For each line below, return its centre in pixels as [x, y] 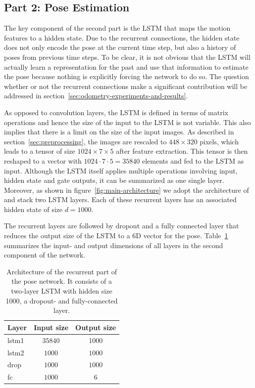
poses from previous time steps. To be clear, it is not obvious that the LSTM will [127, 57]
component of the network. [45, 255]
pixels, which [219, 141]
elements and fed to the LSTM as [193, 160]
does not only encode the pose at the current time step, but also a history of [120, 47]
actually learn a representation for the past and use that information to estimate [126, 66]
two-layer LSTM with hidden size [62, 291]
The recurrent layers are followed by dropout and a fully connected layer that [122, 226]
